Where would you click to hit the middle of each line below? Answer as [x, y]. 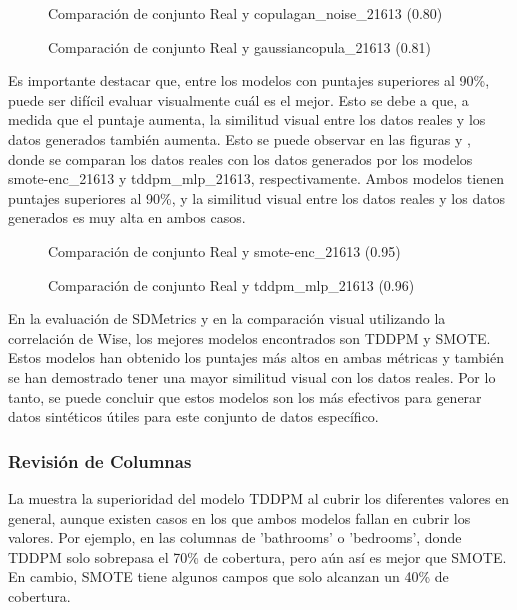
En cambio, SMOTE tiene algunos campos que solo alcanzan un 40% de [228, 576]
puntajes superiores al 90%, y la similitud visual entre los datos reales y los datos [257, 197]
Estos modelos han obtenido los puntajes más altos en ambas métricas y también [256, 357]
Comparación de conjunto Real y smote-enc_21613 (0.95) [224, 250]
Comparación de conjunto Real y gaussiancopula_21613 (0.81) [240, 46]
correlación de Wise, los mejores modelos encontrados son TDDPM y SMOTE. [249, 337]
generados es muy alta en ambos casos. [127, 217]
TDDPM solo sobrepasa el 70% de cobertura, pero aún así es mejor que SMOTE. [257, 556]
